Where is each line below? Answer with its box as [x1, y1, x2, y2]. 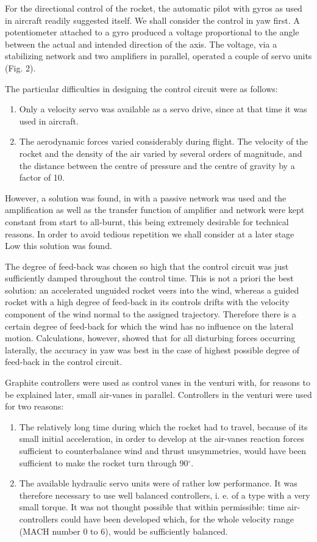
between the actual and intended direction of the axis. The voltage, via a [5, 37, 277, 50]
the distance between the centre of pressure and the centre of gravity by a [19, 159, 295, 172]
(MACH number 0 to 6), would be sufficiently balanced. [19, 524, 228, 537]
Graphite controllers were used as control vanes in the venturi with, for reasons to [5, 376, 310, 389]
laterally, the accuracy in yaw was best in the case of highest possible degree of [5, 343, 300, 356]
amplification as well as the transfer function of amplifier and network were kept [5, 203, 305, 216]
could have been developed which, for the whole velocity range [61, 512, 294, 525]
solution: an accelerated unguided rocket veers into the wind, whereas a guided [5, 283, 299, 296]
